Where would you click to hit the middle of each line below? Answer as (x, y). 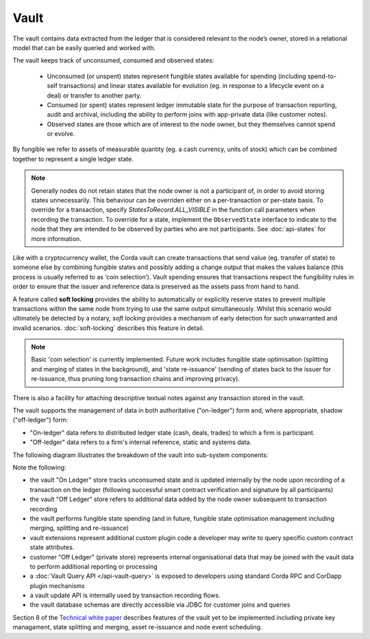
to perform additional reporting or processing (94, 566)
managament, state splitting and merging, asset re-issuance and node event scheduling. (137, 627)
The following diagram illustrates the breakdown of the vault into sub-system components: (140, 455)
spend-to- (322, 76)
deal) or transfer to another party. (94, 95)
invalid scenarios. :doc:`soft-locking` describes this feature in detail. (109, 328)
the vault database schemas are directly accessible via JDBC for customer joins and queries (160, 605)
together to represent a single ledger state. (73, 159)
